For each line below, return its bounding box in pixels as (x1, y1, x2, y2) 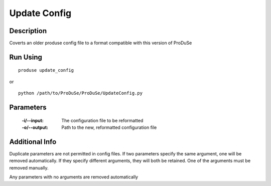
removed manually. (9, 164, 49, 170)
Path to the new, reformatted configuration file (61, 124, 157, 130)
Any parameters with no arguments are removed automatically (9, 174, 138, 180)
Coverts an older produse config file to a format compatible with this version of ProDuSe (9, 40, 192, 46)
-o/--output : (22, 124, 49, 130)
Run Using (9, 53, 43, 61)
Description (9, 27, 47, 35)
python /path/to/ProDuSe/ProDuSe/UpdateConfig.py (18, 90, 143, 96)
